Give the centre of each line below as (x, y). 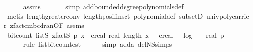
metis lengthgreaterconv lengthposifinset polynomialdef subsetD (105, 16)
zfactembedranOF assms (47, 25)
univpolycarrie (228, 16)
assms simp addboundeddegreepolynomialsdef (103, 6)
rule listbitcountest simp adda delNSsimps (98, 44)
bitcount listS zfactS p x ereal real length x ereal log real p (116, 34)
